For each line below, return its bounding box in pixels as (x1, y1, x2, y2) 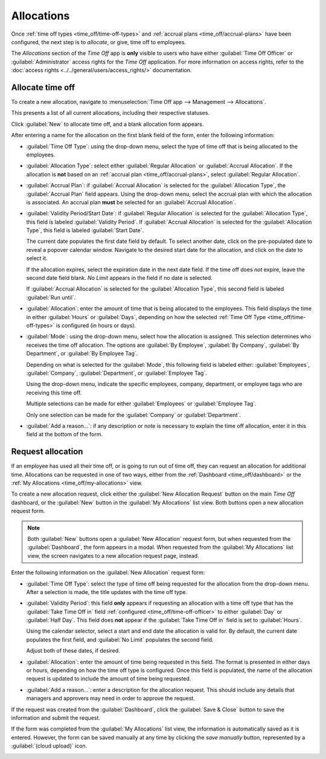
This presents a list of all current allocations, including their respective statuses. (11, 109, 210, 117)
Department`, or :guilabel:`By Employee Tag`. (26, 350, 138, 357)
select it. (26, 254, 48, 262)
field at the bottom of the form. (26, 431, 103, 438)
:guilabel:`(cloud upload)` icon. (11, 742, 88, 749)
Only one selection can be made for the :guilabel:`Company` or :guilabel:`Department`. (26, 411, 241, 418)
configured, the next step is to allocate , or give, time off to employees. (11, 38, 187, 45)
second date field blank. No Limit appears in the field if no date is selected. (26, 274, 213, 282)
